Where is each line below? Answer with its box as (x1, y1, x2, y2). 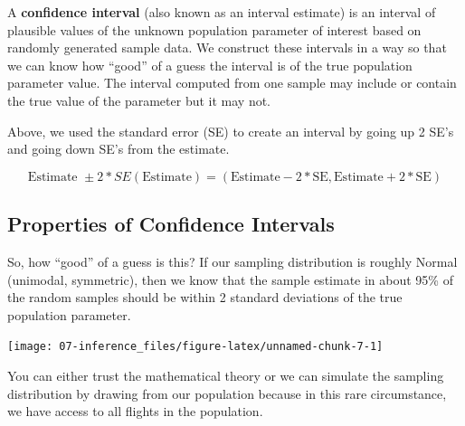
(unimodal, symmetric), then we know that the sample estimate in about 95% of (7, 270, 453, 289)
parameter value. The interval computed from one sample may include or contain (7, 73, 457, 92)
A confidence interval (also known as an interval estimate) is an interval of (7, 3, 436, 21)
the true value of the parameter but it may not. (7, 90, 271, 109)
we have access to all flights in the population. (7, 402, 263, 421)
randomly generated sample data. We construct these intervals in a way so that (7, 38, 447, 57)
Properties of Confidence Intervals (7, 210, 335, 238)
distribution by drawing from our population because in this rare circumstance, (7, 383, 447, 402)
